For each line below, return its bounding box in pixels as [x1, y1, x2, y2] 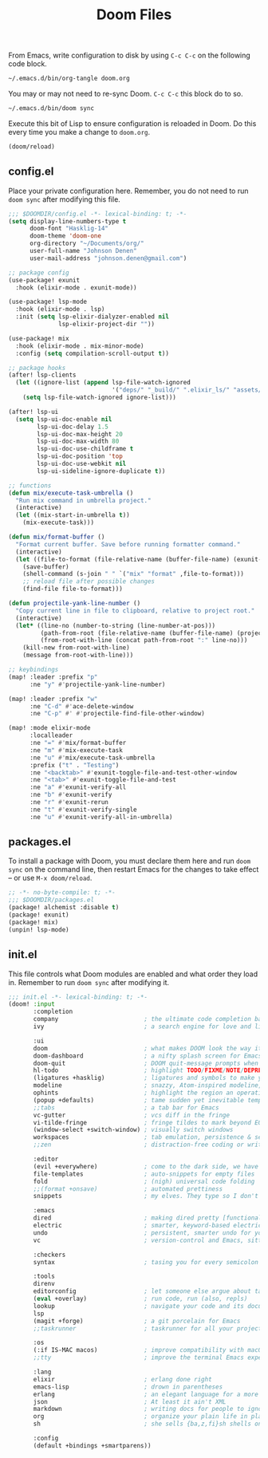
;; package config [8, 269, 69, 277]
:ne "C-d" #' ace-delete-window [29, 702, 134, 711]
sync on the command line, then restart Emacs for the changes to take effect [8, 865, 259, 874]
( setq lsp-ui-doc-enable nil [15, 415, 112, 424]
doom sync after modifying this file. [8, 194, 121, 204]
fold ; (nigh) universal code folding [33, 1177, 255, 1185]
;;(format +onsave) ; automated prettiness [33, 1184, 223, 1193]
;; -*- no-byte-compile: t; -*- [8, 889, 116, 896]
